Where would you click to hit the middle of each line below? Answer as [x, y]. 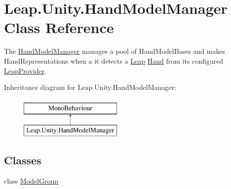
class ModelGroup [31, 181]
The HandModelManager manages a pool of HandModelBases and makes [115, 51]
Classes [23, 160]
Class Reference [59, 27]
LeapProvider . [25, 70]
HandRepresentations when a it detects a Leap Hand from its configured [114, 60]
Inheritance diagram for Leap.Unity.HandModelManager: [90, 87]
